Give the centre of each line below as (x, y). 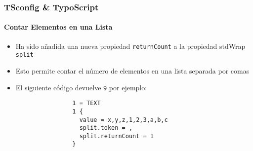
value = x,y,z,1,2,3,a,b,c (124, 120)
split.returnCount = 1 (116, 136)
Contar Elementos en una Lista (58, 27)
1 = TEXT (86, 103)
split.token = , (106, 128)
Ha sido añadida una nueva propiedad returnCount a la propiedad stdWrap (130, 46)
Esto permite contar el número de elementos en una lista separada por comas (132, 70)
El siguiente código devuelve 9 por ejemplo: (81, 87)
